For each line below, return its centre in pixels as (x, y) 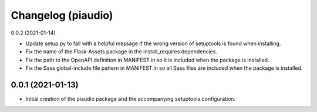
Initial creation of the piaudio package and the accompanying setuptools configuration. (131, 99)
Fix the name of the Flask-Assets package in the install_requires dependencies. (121, 52)
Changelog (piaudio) (62, 15)
